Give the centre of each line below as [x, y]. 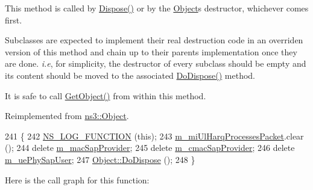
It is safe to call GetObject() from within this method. [106, 95]
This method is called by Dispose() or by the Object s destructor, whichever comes [157, 8]
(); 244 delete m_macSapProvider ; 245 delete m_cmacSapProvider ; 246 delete [150, 148]
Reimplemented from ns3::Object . [67, 116]
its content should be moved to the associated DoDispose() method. [130, 75]
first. [14, 20]
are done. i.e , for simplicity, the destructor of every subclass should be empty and [156, 63]
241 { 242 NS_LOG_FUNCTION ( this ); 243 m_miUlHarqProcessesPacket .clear [154, 136]
